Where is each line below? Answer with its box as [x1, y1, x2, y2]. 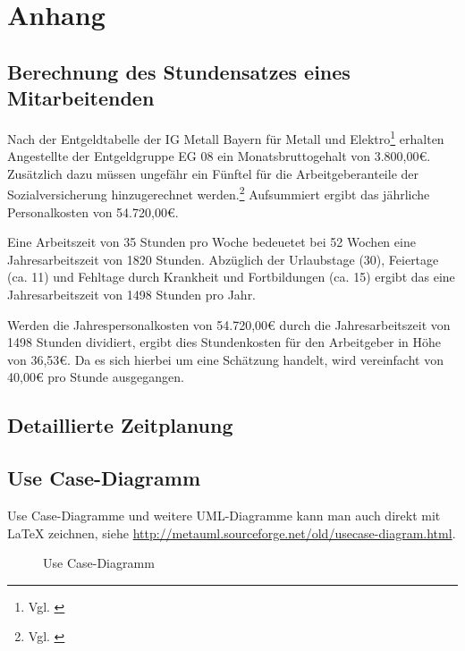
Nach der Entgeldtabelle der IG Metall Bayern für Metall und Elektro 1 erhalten [7, 126, 444, 148]
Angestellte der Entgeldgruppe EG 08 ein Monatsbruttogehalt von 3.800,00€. [7, 147, 431, 165]
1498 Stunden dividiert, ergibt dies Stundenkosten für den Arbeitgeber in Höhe [7, 333, 441, 351]
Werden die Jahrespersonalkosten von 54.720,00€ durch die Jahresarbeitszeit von [7, 315, 451, 334]
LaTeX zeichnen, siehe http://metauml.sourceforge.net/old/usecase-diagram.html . [7, 523, 456, 542]
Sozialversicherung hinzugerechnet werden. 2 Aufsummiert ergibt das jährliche [7, 182, 430, 204]
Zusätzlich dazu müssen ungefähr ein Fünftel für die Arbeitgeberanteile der [7, 164, 419, 182]
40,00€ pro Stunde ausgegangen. [7, 368, 184, 386]
